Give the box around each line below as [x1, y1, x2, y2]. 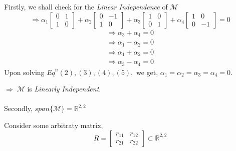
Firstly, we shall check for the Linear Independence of [4, 1, 168, 11]
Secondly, [4, 103, 33, 113]
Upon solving [4, 66, 45, 77]
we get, [136, 66, 158, 77]
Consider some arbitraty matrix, [4, 119, 103, 130]
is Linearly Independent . [27, 83, 101, 94]
